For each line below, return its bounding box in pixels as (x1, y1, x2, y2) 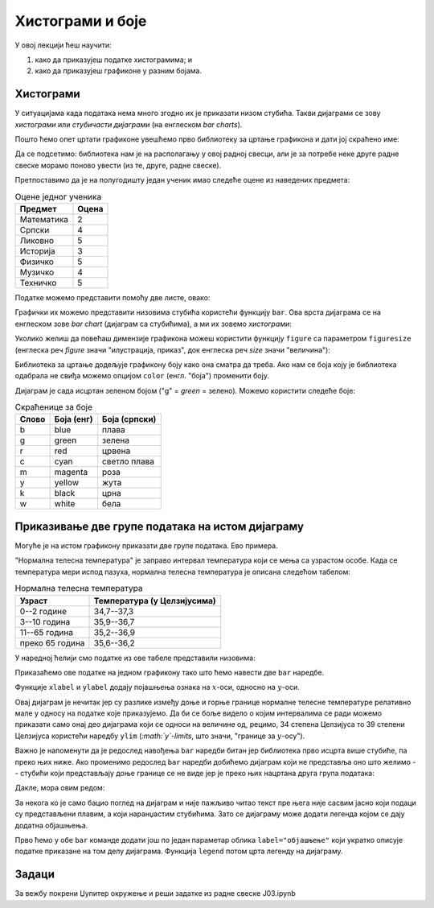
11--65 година (19, 626, 74, 638)
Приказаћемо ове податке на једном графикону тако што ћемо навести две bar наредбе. (14, 667, 325, 677)
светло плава (101, 456, 154, 467)
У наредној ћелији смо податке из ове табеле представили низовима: (14, 653, 256, 662)
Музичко (19, 266, 55, 278)
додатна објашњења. (14, 820, 88, 830)
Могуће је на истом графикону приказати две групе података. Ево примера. (14, 540, 279, 551)
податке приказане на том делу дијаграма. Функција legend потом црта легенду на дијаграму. (14, 846, 343, 856)
